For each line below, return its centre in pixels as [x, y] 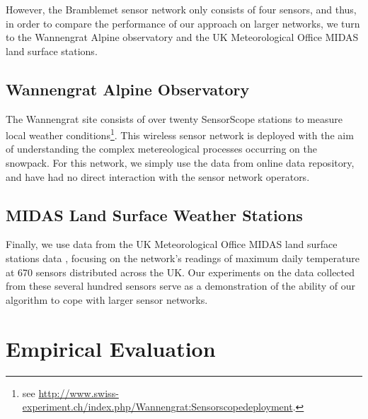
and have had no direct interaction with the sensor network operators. [158, 176]
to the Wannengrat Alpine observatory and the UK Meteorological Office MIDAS [182, 37]
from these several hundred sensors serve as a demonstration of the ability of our [180, 286]
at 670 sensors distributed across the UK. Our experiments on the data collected [180, 272]
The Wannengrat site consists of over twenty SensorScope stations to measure [174, 118]
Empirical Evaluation [111, 348]
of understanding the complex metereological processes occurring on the [161, 149]
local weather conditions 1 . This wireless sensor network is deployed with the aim [180, 134]
